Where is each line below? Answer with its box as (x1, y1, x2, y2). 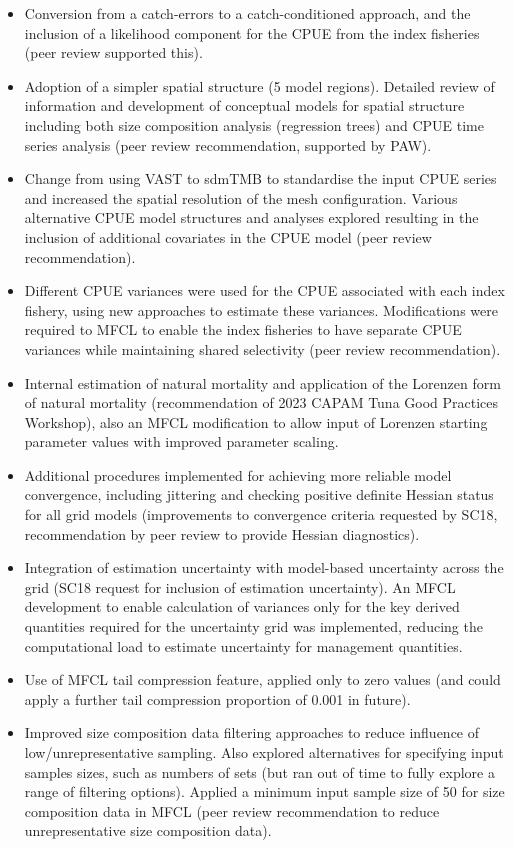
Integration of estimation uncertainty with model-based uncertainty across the (24, 557, 504, 578)
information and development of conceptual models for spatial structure (24, 95, 465, 116)
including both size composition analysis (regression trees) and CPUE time (24, 114, 484, 135)
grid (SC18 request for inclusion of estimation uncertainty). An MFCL (24, 576, 456, 597)
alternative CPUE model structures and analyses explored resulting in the (24, 207, 479, 228)
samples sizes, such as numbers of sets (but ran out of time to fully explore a (24, 761, 495, 782)
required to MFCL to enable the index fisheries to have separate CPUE (24, 319, 462, 340)
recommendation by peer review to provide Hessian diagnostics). (24, 523, 420, 544)
